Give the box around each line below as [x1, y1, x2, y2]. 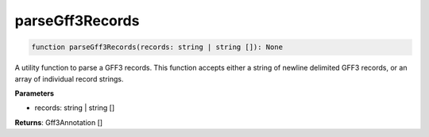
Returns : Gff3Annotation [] [14, 117, 103, 127]
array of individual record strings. [14, 74, 124, 83]
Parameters [14, 88, 55, 98]
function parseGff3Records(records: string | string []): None [31, 43, 284, 51]
